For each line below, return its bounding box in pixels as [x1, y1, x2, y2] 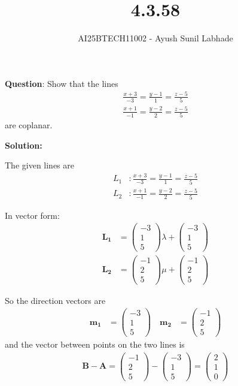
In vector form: [5, 209, 60, 221]
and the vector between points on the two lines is [5, 338, 185, 351]
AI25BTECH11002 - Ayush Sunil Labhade [78, 32, 233, 44]
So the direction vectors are [5, 294, 106, 306]
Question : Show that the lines [5, 77, 118, 89]
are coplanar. [5, 119, 53, 131]
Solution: [5, 138, 42, 151]
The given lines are [5, 159, 74, 171]
